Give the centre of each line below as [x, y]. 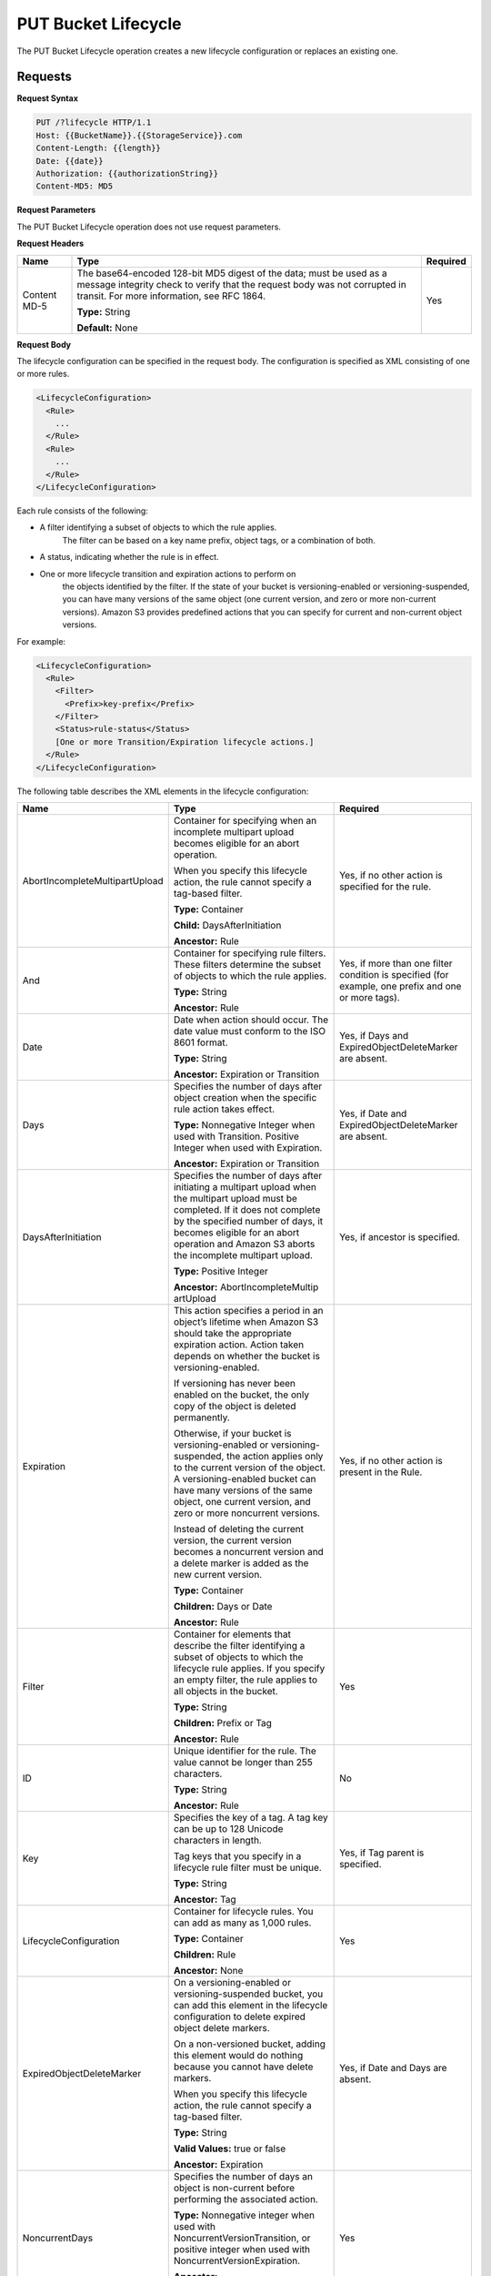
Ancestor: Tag [205, 1900]
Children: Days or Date [223, 1607]
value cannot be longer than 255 [243, 1763]
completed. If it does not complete [247, 1210]
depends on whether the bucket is [246, 1356]
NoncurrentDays [58, 2238]
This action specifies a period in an [248, 1311]
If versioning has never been [234, 1384]
